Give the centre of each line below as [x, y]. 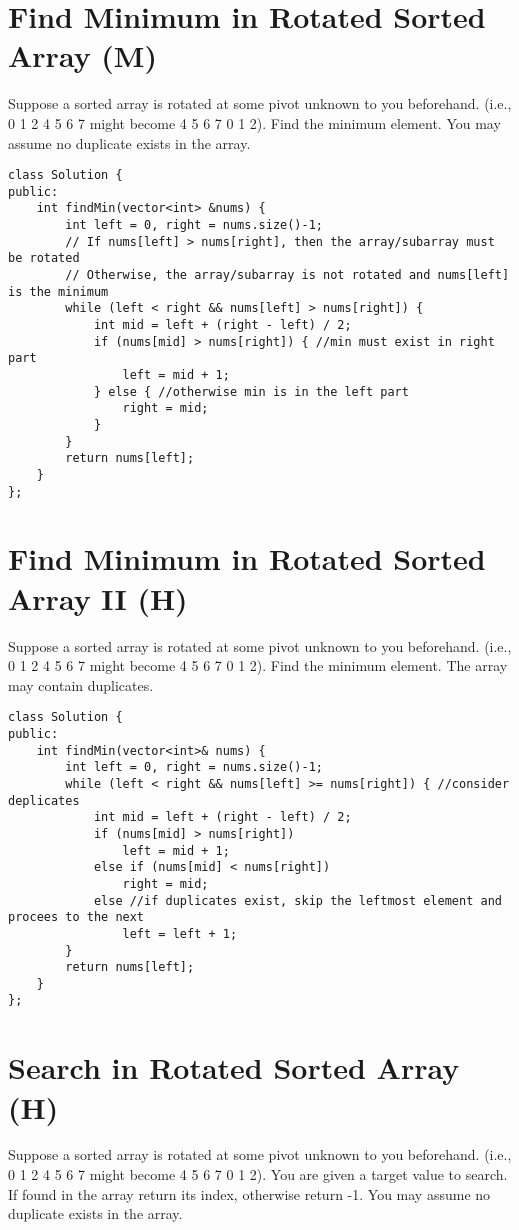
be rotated [44, 258]
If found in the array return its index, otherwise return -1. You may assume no [249, 1193]
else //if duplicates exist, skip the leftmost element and [297, 900]
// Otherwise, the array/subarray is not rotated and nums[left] [287, 275]
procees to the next [76, 917]
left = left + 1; [180, 933]
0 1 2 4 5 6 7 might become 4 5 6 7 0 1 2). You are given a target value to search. [258, 1174]
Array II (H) [98, 597]
